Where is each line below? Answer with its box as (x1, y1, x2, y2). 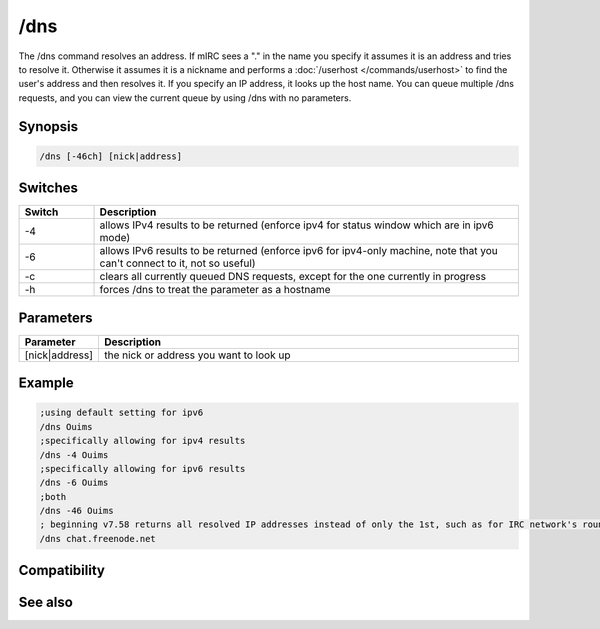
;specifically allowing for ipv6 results (39, 463, 246, 474)
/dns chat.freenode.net (39, 533, 157, 544)
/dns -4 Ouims (39, 449, 109, 460)
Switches (18, 180, 79, 197)
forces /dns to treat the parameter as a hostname (99, 283, 331, 297)
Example (18, 375, 74, 392)
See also (18, 594, 74, 611)
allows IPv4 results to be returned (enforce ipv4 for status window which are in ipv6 (99, 218, 494, 232)
